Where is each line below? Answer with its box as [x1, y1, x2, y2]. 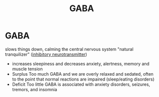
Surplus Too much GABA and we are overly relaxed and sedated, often [12, 71, 154, 77]
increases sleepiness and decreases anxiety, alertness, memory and [12, 61, 150, 66]
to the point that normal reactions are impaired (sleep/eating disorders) [12, 76, 155, 82]
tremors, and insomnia [12, 86, 57, 92]
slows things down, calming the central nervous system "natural [5, 46, 134, 52]
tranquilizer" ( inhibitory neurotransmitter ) [5, 51, 88, 57]
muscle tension [12, 66, 43, 72]
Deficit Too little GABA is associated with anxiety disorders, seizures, [12, 81, 150, 87]
